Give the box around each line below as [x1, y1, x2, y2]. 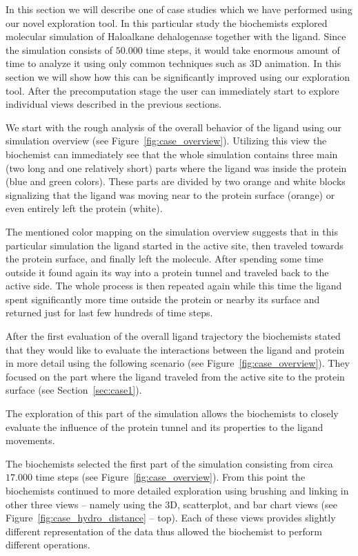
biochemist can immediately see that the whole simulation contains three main [6, 146, 338, 161]
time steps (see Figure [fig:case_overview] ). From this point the [35, 470, 306, 484]
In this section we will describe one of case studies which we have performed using [6, 2, 352, 16]
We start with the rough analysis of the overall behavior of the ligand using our [6, 119, 342, 134]
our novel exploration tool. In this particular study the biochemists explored [6, 15, 328, 30]
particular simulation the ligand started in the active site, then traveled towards [6, 238, 344, 252]
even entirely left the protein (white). [6, 201, 163, 215]
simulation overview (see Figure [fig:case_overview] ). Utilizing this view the [6, 133, 327, 148]
